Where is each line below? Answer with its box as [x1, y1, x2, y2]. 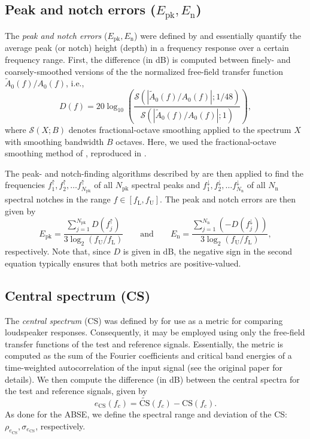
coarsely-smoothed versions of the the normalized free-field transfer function [5, 65, 283, 77]
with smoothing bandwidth [5, 135, 104, 147]
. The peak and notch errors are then [160, 193, 296, 205]
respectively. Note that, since [5, 245, 111, 258]
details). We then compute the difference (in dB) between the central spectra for [5, 373, 300, 385]
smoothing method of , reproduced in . [5, 147, 147, 159]
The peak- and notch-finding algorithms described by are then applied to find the [5, 166, 303, 179]
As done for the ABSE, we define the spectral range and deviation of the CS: [5, 407, 287, 420]
